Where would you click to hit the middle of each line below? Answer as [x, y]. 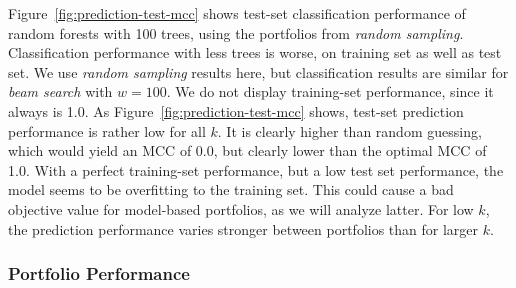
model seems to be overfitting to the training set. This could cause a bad [231, 189]
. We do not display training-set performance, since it [330, 91]
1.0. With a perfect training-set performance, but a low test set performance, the [256, 169]
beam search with [60, 91]
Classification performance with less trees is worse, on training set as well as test [255, 52]
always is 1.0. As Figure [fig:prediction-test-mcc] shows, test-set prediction [236, 110]
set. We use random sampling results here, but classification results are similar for [258, 71]
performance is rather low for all [107, 130]
